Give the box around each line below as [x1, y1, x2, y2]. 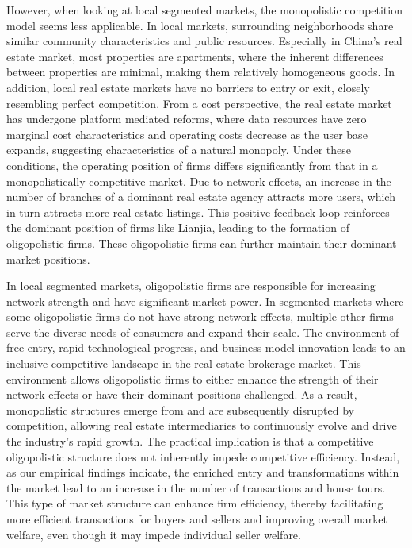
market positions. [6, 250, 90, 267]
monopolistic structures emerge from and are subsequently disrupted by [6, 401, 354, 418]
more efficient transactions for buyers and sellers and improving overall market [6, 511, 387, 527]
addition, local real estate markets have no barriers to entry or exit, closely [6, 79, 370, 95]
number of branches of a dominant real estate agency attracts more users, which [6, 188, 395, 205]
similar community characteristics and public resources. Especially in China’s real [6, 33, 402, 49]
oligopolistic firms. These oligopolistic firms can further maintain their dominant [6, 234, 397, 251]
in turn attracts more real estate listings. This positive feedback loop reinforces [6, 203, 390, 220]
